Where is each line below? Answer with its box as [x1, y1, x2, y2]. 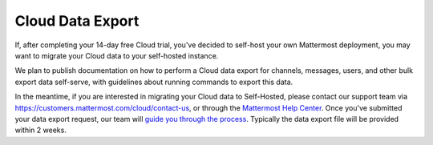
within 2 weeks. [14, 125, 67, 135]
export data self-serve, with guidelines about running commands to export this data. [14, 77, 293, 87]
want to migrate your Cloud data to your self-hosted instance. [14, 50, 219, 60]
